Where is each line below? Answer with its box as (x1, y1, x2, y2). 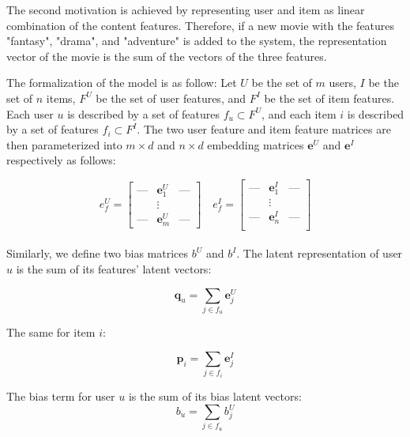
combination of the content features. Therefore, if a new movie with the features (6, 17, 395, 33)
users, (329, 74, 356, 91)
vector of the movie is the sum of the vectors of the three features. (6, 47, 327, 64)
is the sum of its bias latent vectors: (128, 387, 302, 404)
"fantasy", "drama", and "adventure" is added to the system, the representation (6, 32, 387, 49)
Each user (6, 105, 54, 122)
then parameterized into (6, 136, 122, 153)
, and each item (261, 105, 337, 122)
